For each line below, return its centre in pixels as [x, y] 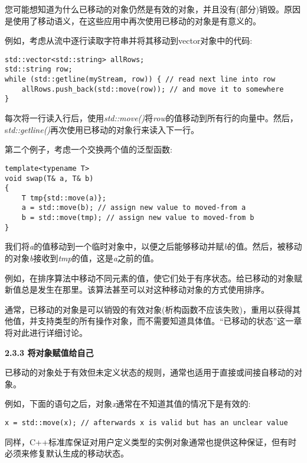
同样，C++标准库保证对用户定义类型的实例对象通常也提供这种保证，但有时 [151, 441]
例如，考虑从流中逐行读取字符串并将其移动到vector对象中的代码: [129, 41]
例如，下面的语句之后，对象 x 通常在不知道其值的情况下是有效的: [128, 404]
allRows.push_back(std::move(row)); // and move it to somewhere [153, 89]
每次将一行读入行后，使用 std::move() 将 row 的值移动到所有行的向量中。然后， [151, 118]
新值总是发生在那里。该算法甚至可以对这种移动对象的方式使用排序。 [137, 289]
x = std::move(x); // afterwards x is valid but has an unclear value [146, 422]
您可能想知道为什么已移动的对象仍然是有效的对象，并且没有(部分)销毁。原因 [153, 9]
